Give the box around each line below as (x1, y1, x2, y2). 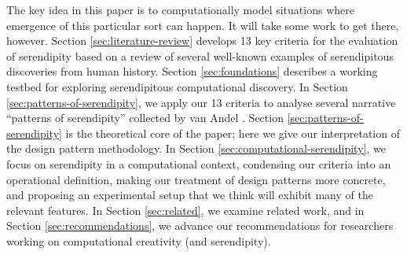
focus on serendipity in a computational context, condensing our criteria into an (6, 155, 391, 172)
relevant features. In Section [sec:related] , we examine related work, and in (6, 201, 365, 218)
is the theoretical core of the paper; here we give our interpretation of (65, 124, 400, 141)
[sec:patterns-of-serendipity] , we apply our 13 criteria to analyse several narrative (6, 94, 396, 110)
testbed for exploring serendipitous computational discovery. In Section (6, 78, 348, 94)
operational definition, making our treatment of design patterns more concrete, (6, 171, 386, 187)
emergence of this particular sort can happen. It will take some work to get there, (6, 17, 399, 33)
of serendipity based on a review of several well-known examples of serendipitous (6, 47, 394, 64)
